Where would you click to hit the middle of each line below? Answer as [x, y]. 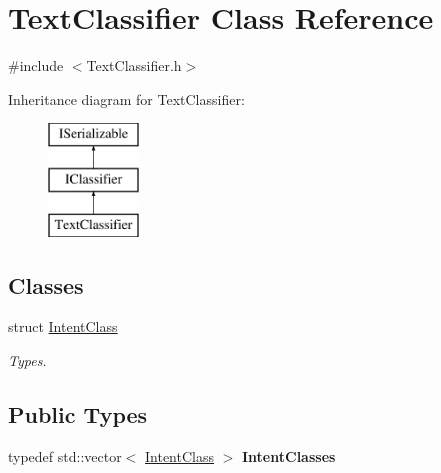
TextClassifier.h [134, 65]
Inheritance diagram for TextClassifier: [126, 98]
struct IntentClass [63, 326]
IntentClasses [289, 455]
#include [36, 65]
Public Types [78, 414]
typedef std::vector [65, 455]
